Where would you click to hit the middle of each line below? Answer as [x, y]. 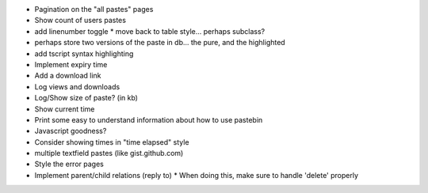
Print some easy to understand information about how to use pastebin [149, 119]
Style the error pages [69, 164]
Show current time [65, 109]
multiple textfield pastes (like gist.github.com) [109, 153]
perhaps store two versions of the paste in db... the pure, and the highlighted [160, 43]
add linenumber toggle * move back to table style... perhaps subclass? [150, 31]
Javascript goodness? [71, 131]
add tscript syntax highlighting [84, 53]
